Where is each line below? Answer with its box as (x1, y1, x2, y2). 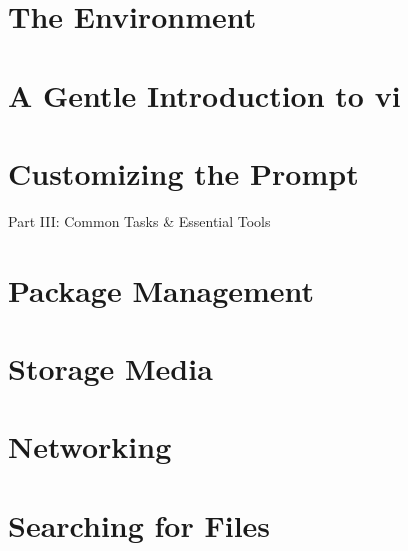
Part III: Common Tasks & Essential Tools (8, 210, 271, 231)
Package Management (8, 269, 315, 310)
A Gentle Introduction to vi (8, 74, 401, 115)
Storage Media (8, 348, 213, 389)
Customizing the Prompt (8, 152, 359, 193)
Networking (8, 426, 172, 467)
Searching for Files (8, 504, 271, 545)
